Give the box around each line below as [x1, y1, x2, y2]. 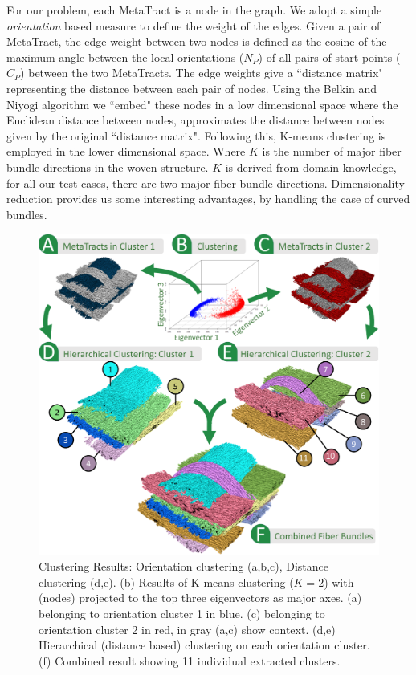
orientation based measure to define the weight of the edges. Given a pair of [6, 17, 381, 34]
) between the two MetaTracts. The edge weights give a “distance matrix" [20, 64, 383, 81]
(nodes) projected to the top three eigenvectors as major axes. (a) [39, 589, 362, 606]
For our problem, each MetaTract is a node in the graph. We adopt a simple [6, 2, 382, 18]
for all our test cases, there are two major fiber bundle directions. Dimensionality [6, 174, 405, 191]
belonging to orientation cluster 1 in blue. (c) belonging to [39, 605, 325, 622]
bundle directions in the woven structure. [6, 158, 209, 175]
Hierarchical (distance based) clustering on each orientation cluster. [39, 636, 370, 653]
